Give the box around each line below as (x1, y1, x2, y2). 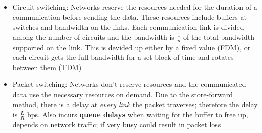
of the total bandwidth (183, 31, 254, 42)
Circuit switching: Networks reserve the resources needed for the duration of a (12, 2, 257, 12)
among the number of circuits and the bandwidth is (12, 31, 174, 42)
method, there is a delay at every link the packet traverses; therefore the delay (12, 99, 258, 109)
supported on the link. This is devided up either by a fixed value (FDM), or (12, 41, 251, 52)
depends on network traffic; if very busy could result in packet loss (12, 119, 221, 129)
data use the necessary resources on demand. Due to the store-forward (12, 88, 233, 99)
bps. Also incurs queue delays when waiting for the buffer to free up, (27, 109, 248, 120)
